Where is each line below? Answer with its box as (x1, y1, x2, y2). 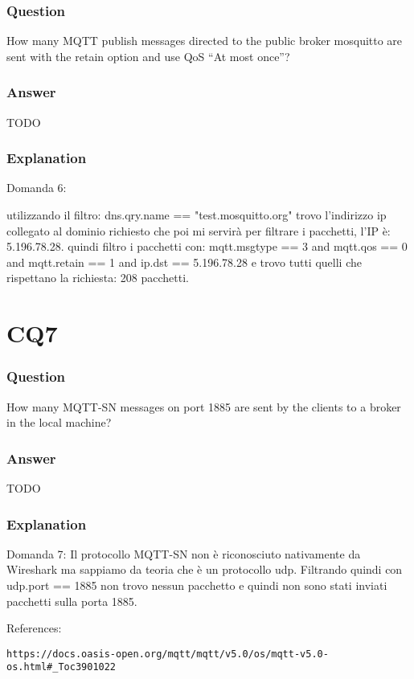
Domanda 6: (6, 179, 67, 196)
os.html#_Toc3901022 (6, 661, 117, 673)
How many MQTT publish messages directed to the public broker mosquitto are (6, 32, 403, 49)
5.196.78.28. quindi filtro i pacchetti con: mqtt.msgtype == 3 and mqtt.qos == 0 (6, 238, 408, 255)
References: (6, 620, 62, 636)
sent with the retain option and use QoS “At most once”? (6, 47, 290, 64)
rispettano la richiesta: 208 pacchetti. (6, 269, 189, 286)
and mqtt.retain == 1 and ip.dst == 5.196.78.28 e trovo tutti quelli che (6, 253, 362, 270)
